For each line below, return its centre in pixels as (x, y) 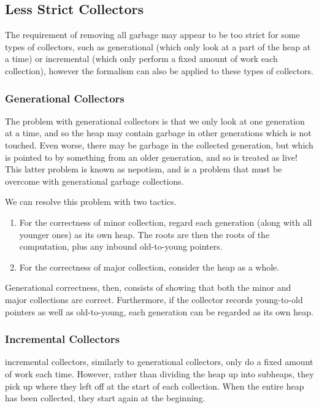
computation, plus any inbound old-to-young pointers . (121, 246)
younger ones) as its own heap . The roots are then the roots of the (144, 234)
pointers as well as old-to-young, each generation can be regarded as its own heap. (159, 311)
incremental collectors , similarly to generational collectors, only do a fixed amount (159, 362)
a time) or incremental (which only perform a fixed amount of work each (141, 59)
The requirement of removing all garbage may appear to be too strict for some (152, 35)
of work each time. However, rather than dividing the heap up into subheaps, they (159, 373)
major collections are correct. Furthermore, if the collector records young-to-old (154, 299)
